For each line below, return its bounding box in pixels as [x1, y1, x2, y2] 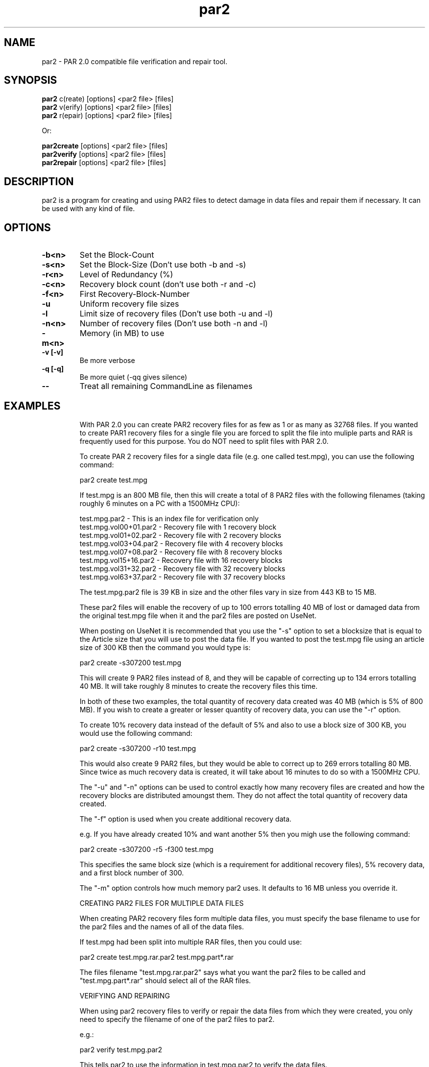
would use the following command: [79, 728, 192, 737]
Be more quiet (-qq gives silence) [79, 373, 188, 382]
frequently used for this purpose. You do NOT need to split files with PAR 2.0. [79, 436, 329, 445]
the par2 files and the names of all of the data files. [79, 922, 244, 931]
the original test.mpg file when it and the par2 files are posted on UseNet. [79, 611, 317, 620]
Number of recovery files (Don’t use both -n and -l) [79, 318, 268, 329]
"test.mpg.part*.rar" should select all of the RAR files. [79, 976, 251, 985]
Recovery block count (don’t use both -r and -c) [79, 279, 256, 290]
